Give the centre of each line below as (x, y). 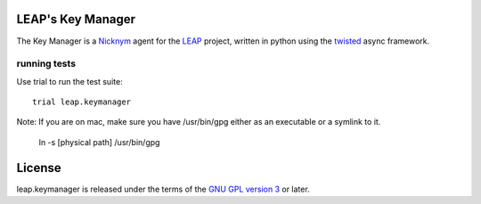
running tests (46, 64)
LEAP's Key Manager (76, 19)
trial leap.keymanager (82, 102)
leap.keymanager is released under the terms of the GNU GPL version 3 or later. (163, 189)
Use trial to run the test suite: (70, 81)
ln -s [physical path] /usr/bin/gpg (99, 142)
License (39, 168)
